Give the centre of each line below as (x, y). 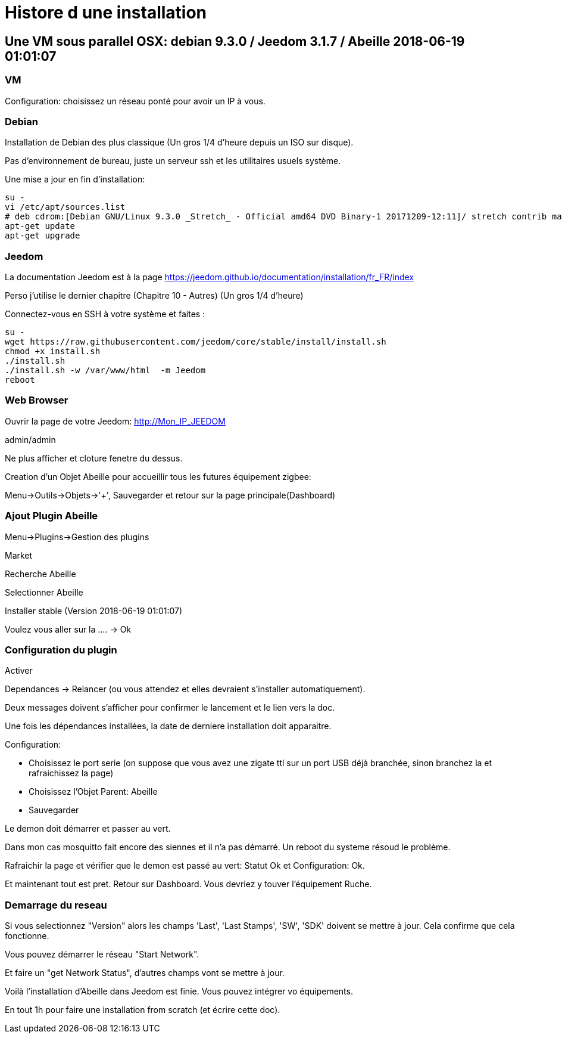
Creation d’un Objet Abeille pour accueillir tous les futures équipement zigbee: (158, 476)
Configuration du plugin (61, 650)
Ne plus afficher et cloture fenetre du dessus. (94, 458)
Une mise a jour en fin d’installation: (75, 179)
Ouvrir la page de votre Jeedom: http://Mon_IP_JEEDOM (115, 421)
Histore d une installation (106, 13)
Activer (19, 671)
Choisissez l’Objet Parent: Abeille (93, 792)
